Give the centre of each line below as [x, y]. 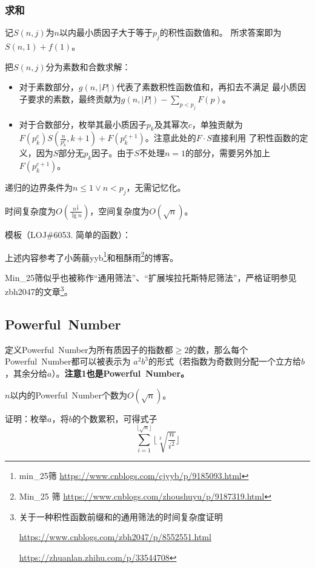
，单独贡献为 [217, 124]
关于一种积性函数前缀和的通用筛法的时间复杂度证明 [121, 516]
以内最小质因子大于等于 [106, 32]
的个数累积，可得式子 [115, 418]
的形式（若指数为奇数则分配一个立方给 [225, 361]
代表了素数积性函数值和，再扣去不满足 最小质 [207, 87]
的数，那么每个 [218, 349]
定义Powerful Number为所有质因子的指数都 [89, 349]
